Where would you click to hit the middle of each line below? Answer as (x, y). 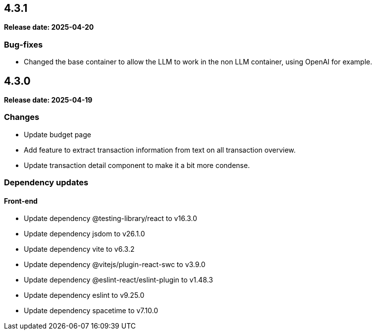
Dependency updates (46, 183)
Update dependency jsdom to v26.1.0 (84, 234)
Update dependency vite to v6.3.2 (79, 249)
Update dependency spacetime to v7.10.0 (91, 311)
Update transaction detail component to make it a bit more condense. (137, 165)
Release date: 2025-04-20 (49, 27)
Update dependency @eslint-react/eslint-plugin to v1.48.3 (118, 280)
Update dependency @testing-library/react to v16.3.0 (110, 219)
